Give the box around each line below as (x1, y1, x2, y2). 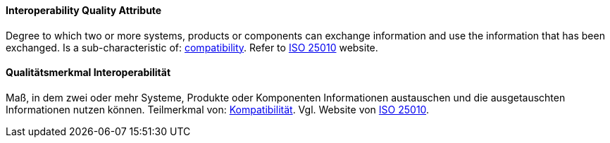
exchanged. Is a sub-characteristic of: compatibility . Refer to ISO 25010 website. (6, 41, 378, 54)
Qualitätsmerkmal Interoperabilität (6, 66, 171, 79)
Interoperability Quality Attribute (6, 4, 162, 16)
